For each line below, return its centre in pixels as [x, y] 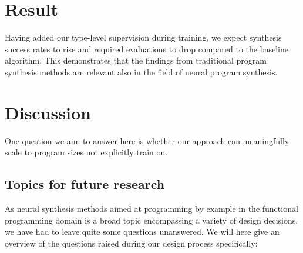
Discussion [48, 112]
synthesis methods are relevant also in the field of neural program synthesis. [141, 71]
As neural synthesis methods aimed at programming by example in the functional [151, 209]
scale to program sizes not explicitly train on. [86, 152]
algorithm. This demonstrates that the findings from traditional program [136, 60]
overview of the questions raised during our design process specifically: [131, 243]
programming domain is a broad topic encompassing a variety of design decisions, [151, 220]
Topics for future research [85, 184]
